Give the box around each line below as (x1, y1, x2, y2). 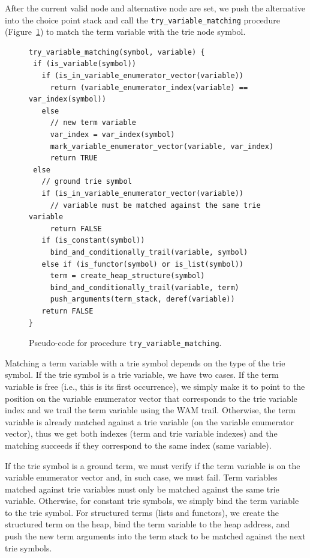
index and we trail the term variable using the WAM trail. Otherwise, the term (5, 404, 296, 416)
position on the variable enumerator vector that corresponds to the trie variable (5, 392, 297, 404)
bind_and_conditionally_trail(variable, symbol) (50, 247, 248, 256)
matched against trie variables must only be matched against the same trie (5, 482, 279, 495)
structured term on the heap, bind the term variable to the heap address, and (5, 518, 290, 530)
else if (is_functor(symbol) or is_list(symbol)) (41, 259, 243, 268)
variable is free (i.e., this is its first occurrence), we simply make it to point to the (5, 380, 305, 392)
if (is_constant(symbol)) (41, 236, 145, 245)
